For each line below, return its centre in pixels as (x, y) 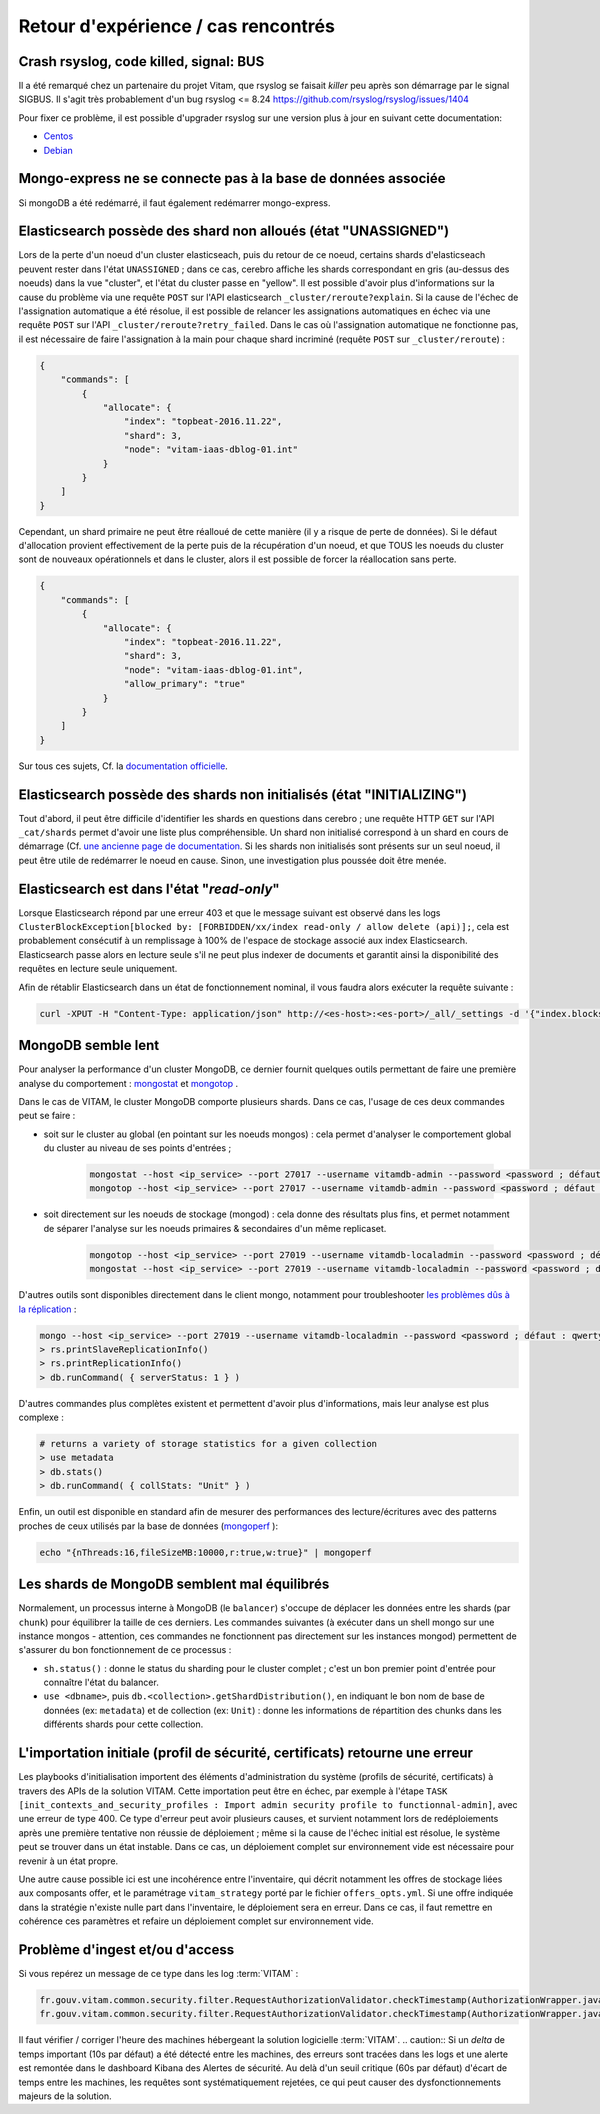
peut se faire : (47, 1116)
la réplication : (47, 1309)
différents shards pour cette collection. (123, 1724)
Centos (58, 136)
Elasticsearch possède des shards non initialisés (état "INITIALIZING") (242, 794)
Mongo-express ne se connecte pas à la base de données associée (232, 178)
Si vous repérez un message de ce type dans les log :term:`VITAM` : (158, 1973)
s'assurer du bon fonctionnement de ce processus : (125, 1650)
